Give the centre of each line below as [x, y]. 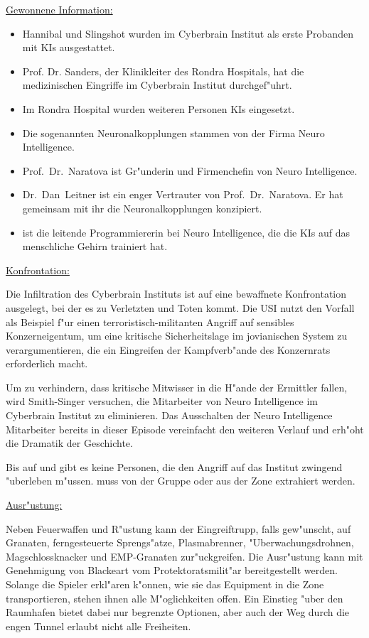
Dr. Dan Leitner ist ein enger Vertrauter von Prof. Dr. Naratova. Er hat [183, 194]
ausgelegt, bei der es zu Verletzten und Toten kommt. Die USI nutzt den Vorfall [180, 307]
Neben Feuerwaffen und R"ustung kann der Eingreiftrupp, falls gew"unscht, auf [178, 528]
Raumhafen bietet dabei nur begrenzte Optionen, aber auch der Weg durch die [178, 612]
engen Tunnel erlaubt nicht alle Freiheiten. [98, 626]
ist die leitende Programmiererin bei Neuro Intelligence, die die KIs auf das [186, 232]
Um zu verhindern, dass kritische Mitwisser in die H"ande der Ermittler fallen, [177, 387]
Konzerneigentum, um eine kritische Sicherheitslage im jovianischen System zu [177, 336]
